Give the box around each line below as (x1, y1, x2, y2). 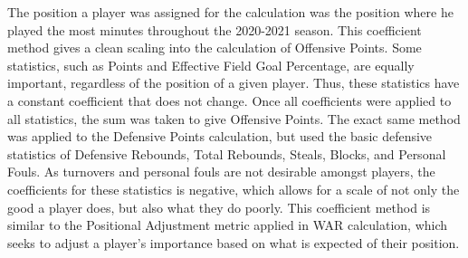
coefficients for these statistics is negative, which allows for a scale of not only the (7, 179, 460, 198)
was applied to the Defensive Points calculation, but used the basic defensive (7, 127, 433, 146)
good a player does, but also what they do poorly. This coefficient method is (7, 197, 431, 216)
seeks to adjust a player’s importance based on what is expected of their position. (7, 233, 460, 252)
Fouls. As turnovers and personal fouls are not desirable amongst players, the (7, 162, 435, 181)
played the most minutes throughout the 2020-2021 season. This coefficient (7, 20, 422, 39)
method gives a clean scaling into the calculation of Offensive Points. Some (7, 38, 422, 57)
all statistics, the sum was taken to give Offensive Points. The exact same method (7, 109, 461, 128)
